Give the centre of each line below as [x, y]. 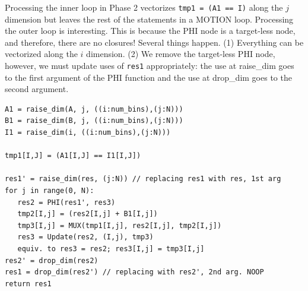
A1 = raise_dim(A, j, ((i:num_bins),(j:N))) [94, 109]
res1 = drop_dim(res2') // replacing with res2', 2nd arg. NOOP [134, 272]
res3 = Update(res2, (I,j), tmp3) [85, 237]
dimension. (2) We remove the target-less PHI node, [181, 54]
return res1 [28, 284]
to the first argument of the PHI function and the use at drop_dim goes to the [148, 77]
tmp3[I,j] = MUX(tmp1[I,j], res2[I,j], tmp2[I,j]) [120, 225]
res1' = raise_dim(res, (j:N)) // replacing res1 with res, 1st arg [143, 179]
